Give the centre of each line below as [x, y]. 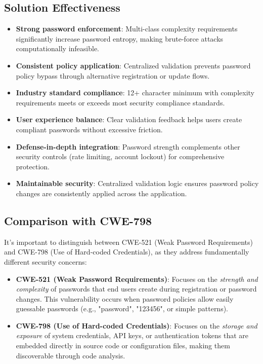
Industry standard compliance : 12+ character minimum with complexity [135, 93]
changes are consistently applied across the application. [101, 193]
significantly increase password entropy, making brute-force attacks [120, 38]
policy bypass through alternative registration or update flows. [113, 75]
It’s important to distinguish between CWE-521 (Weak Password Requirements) [128, 242]
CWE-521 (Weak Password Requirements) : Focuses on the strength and [137, 279]
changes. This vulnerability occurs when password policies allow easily [125, 298]
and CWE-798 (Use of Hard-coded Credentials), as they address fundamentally [127, 252]
